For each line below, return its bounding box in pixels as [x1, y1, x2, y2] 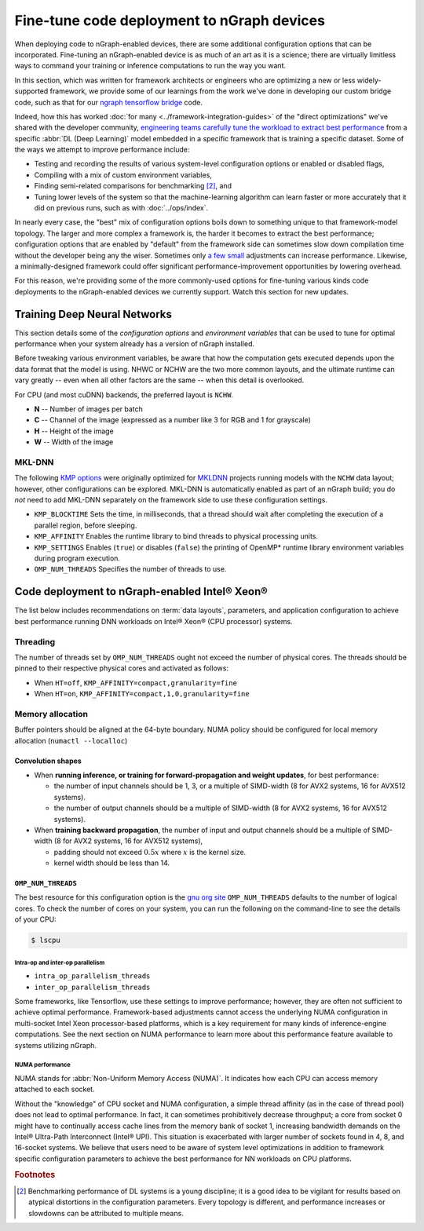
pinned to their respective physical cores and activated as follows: [14, 663, 229, 673]
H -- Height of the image [34, 426, 114, 436]
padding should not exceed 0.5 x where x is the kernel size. [53, 847, 247, 857]
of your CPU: [14, 915, 57, 924]
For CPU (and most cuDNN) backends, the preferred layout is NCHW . [14, 389, 234, 400]
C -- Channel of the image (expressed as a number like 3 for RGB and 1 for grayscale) [34, 415, 312, 425]
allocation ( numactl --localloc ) [14, 736, 128, 745]
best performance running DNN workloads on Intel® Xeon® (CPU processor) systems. [14, 616, 294, 626]
